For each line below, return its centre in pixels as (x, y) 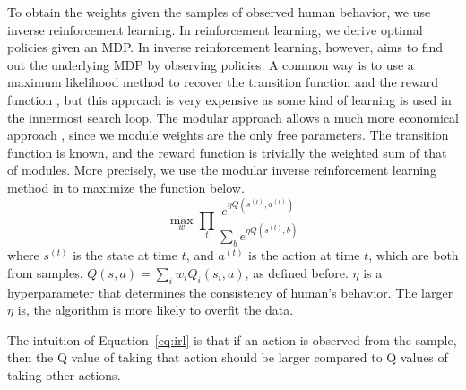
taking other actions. (64, 375)
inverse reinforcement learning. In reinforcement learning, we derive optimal (215, 29)
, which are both (414, 255)
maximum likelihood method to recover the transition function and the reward (223, 82)
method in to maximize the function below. (126, 187)
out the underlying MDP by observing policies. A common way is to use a (211, 64)
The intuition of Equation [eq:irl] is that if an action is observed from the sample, (232, 339)
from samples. (45, 272)
